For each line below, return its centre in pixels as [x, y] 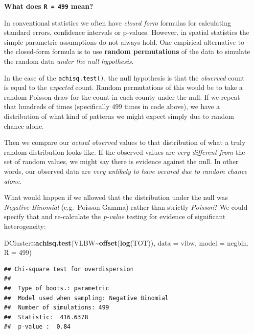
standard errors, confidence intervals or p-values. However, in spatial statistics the [127, 32]
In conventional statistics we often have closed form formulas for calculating [117, 22]
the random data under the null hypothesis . [69, 61]
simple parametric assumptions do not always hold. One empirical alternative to [124, 42]
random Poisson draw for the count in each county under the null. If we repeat [122, 97]
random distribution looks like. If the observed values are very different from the [125, 152]
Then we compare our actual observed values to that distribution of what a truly [125, 142]
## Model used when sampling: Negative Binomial [86, 298]
